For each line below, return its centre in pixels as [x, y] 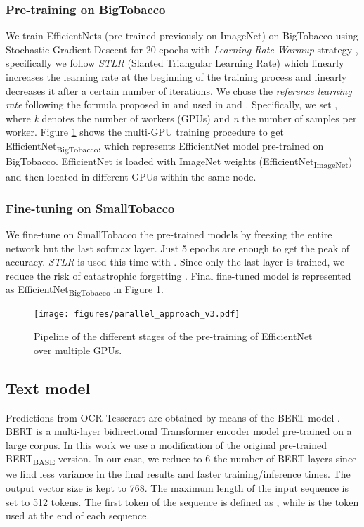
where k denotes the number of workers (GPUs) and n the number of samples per [181, 118]
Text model [48, 388]
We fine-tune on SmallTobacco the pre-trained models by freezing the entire [169, 234]
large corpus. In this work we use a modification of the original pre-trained [167, 444]
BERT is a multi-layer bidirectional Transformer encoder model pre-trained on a [179, 431]
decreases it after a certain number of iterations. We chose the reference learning [179, 90]
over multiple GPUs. [78, 350]
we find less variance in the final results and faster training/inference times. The [178, 474]
